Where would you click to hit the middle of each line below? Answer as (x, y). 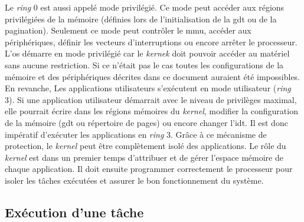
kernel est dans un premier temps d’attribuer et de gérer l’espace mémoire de (144, 157)
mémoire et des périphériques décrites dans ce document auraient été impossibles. (153, 76)
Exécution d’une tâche (74, 212)
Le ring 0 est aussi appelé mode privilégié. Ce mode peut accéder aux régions (145, 7)
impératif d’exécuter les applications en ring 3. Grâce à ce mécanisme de (136, 134)
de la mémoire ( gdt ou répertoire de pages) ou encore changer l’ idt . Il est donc (146, 122)
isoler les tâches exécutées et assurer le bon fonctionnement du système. (134, 180)
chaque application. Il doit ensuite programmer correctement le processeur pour (149, 169)
